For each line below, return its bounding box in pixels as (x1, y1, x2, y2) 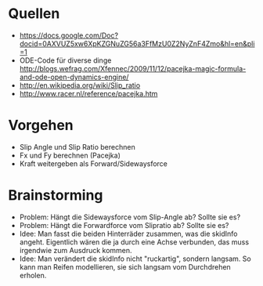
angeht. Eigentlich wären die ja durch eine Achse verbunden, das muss (19, 237, 249, 247)
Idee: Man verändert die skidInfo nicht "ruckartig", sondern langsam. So (19, 254, 252, 263)
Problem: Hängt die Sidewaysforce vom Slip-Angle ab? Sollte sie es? (19, 212, 241, 222)
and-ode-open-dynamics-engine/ (19, 72, 129, 81)
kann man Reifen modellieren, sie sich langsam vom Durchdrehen (19, 262, 231, 271)
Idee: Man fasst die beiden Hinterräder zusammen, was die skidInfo (19, 229, 238, 238)
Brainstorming (8, 186, 103, 205)
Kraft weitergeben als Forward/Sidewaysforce (19, 158, 168, 168)
